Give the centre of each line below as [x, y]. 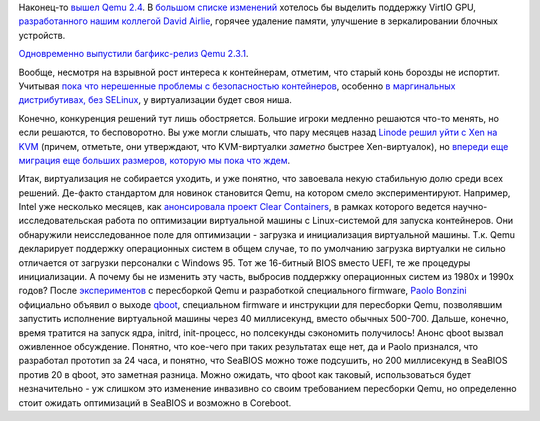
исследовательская [61, 221]
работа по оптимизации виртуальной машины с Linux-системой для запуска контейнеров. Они [309, 221]
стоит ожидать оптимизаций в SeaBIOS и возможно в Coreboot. [155, 402]
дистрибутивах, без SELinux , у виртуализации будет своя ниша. [155, 100]
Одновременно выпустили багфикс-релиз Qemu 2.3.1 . [133, 54]
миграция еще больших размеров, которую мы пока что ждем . [154, 160]
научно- [470, 207]
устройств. [42, 35]
